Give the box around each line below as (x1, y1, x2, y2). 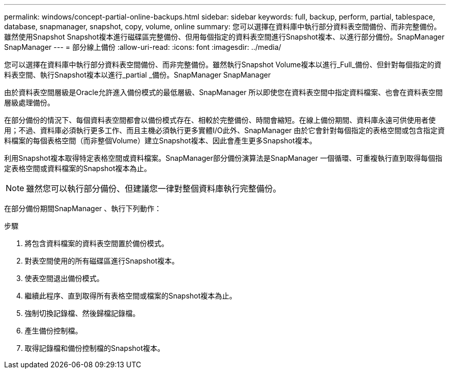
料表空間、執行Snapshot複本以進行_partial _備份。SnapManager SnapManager (4, 70, 271, 79)
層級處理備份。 (4, 98, 54, 107)
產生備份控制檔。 (25, 326, 82, 335)
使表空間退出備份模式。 (25, 274, 104, 283)
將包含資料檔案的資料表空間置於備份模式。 (25, 239, 168, 248)
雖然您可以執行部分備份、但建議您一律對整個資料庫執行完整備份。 (26, 183, 282, 194)
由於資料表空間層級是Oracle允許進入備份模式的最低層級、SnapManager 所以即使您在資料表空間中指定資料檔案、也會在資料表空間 (4, 88, 443, 97)
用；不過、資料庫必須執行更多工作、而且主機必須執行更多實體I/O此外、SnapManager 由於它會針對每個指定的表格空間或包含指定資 (4, 126, 445, 135)
